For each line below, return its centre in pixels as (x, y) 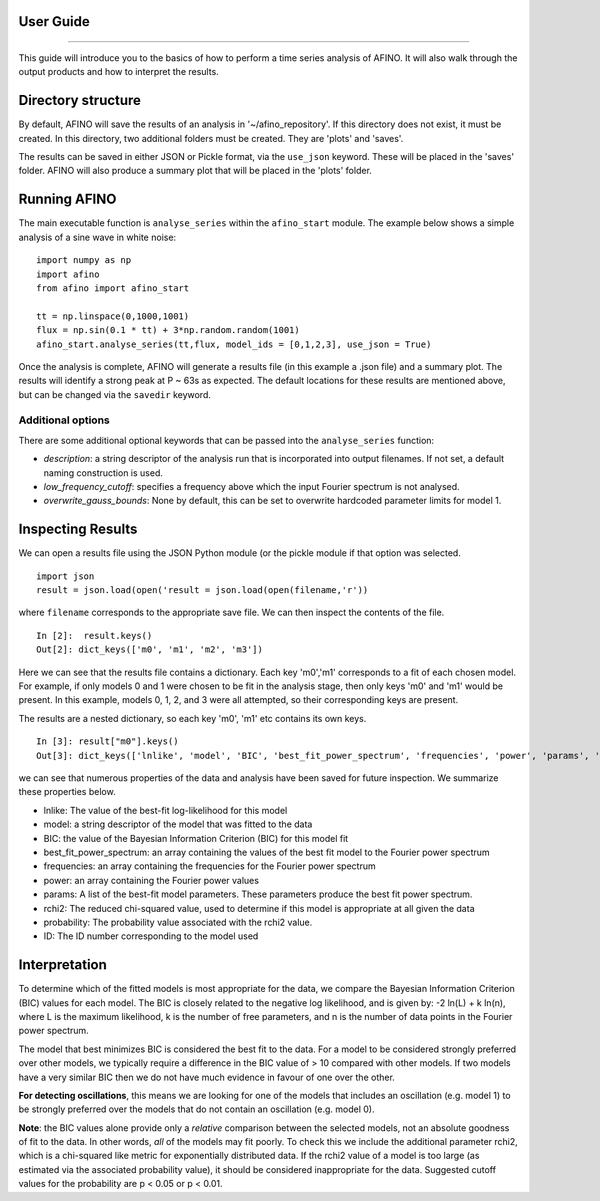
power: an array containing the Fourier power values (151, 880)
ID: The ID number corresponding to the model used (151, 936)
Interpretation (62, 965)
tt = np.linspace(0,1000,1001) (113, 316)
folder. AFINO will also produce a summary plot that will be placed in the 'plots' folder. (195, 171)
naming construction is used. (103, 472)
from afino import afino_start (113, 288)
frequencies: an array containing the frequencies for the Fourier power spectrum (209, 866)
